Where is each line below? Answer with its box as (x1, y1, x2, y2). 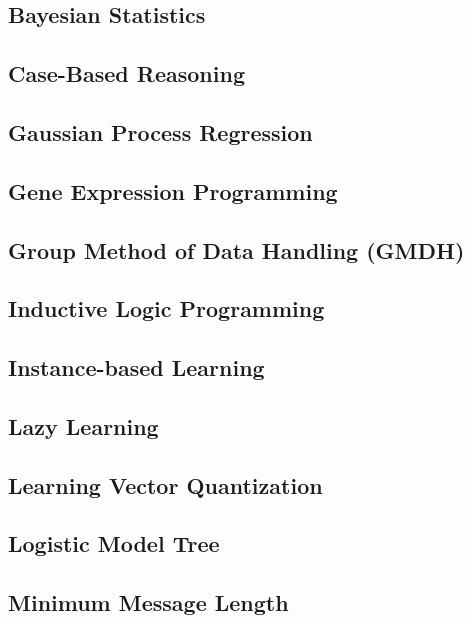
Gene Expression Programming (8, 175, 338, 206)
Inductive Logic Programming (8, 293, 325, 324)
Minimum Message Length (8, 587, 289, 618)
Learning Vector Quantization (8, 469, 323, 500)
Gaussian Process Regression (8, 116, 313, 147)
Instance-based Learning (8, 352, 265, 383)
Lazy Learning (8, 410, 159, 441)
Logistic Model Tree (8, 528, 220, 559)
